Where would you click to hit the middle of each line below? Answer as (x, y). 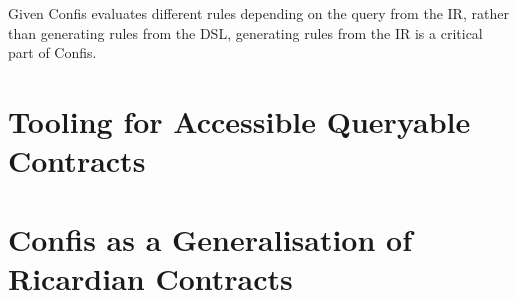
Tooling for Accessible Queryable (239, 120)
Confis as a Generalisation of (210, 238)
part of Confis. (52, 52)
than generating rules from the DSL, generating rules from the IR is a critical (245, 32)
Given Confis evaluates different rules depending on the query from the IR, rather (258, 13)
